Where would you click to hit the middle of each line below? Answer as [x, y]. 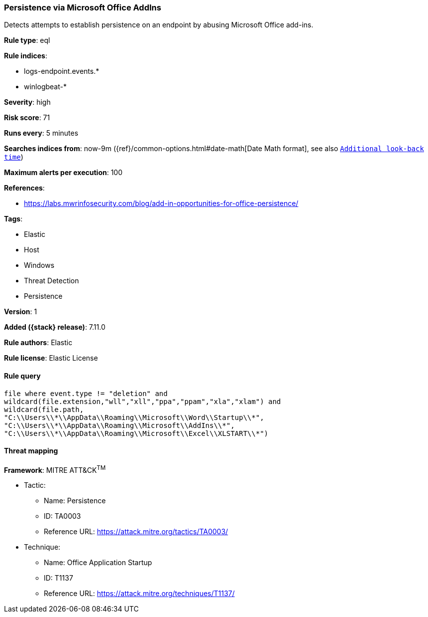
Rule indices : [26, 56]
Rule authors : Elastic [38, 343]
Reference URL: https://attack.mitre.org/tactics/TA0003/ [136, 532]
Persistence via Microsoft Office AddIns [83, 7]
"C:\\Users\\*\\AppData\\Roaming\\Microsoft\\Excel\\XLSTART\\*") [136, 433]
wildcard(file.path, [44, 409]
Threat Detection [52, 281]
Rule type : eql [27, 40]
